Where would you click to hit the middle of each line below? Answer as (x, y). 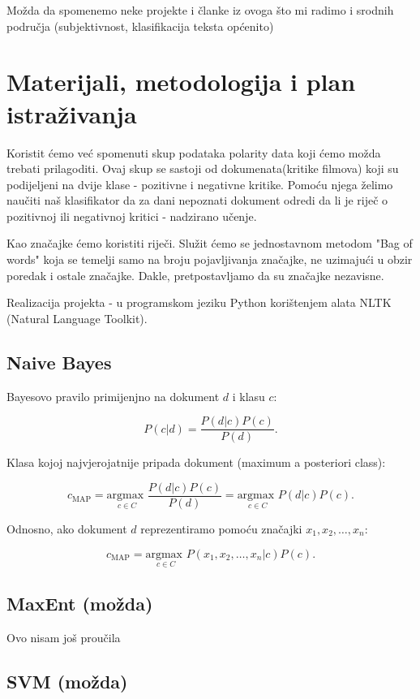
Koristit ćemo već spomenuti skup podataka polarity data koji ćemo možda (194, 152)
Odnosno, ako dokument (67, 528)
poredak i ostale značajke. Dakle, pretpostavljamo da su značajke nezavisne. (195, 275)
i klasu (249, 396)
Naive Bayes (59, 362)
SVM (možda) (67, 681)
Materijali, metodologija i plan (181, 82)
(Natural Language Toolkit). (77, 318)
